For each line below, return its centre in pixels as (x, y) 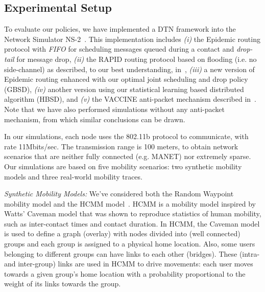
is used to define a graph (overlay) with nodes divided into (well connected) (122, 233)
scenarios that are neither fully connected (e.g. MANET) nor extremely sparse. (128, 156)
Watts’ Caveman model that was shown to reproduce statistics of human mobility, (133, 214)
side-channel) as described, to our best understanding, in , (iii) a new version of (129, 69)
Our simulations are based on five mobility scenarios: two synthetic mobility (123, 166)
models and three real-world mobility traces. (73, 176)
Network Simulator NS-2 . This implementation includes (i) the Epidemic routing (132, 39)
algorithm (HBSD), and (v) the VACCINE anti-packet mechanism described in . (130, 99)
